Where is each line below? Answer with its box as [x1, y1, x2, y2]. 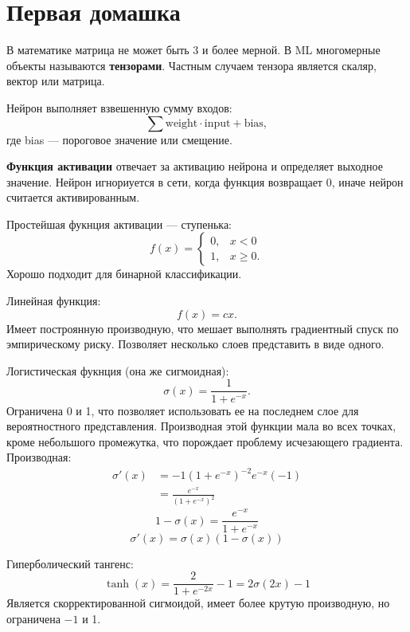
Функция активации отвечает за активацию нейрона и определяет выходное [6, 158, 383, 175]
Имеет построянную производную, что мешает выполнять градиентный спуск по [6, 320, 399, 336]
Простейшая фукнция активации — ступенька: [6, 215, 232, 232]
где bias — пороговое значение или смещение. [6, 131, 232, 147]
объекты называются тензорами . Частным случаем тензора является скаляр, [6, 57, 377, 73]
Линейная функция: [6, 292, 101, 309]
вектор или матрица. [6, 73, 105, 89]
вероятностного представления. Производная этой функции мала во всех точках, [6, 418, 396, 434]
